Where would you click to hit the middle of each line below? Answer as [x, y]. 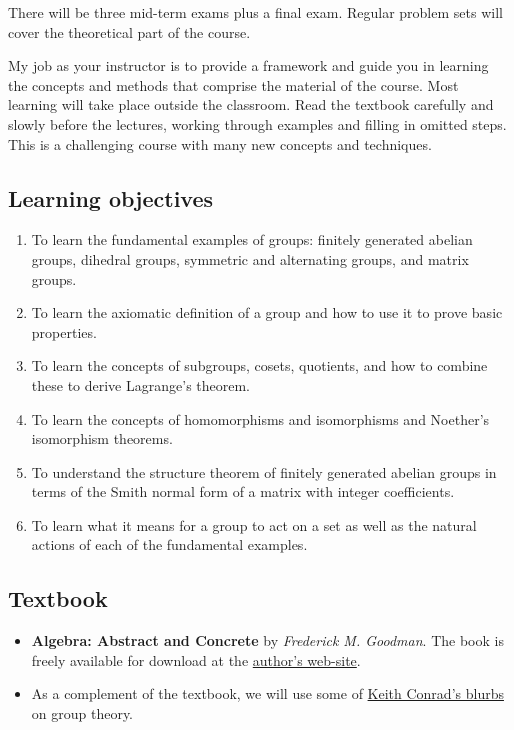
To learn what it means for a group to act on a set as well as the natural [254, 524]
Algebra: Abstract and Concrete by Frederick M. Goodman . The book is [267, 640]
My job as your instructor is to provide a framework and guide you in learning [248, 65]
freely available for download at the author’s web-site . [196, 659]
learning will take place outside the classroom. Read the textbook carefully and [251, 104]
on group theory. [82, 713]
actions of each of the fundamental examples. [169, 544]
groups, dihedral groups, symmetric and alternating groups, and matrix [250, 258]
